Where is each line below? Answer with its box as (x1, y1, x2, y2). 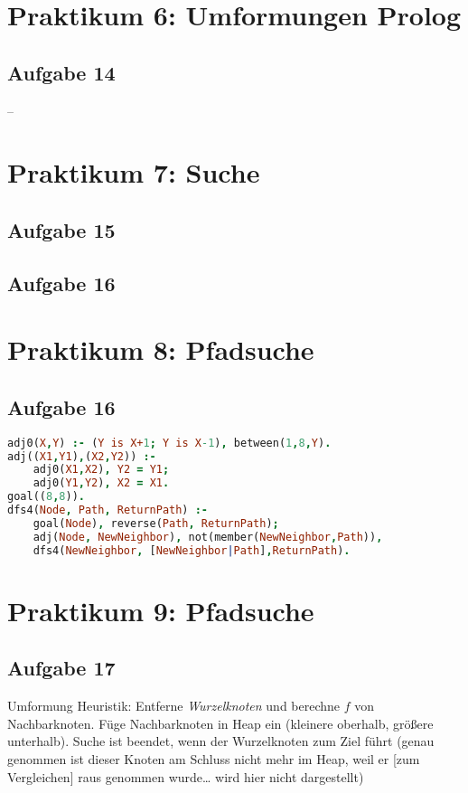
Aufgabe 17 (7, 654, 116, 682)
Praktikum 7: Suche (7, 154, 260, 191)
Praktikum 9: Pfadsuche (7, 591, 314, 628)
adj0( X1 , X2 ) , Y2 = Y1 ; (33, 463, 170, 477)
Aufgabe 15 (7, 215, 116, 243)
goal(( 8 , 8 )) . (7, 490, 85, 504)
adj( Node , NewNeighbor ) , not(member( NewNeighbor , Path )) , (33, 530, 383, 543)
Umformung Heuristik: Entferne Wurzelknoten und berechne (7, 696, 341, 715)
